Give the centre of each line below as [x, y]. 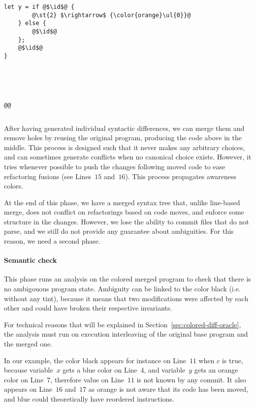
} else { [32, 23]
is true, [232, 360]
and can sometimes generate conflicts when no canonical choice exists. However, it [128, 157]
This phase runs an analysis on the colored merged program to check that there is [127, 279]
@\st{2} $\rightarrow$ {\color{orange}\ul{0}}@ [112, 15]
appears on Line [28, 389]
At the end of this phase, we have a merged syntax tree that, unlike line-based [122, 202]
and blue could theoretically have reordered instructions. [89, 398]
